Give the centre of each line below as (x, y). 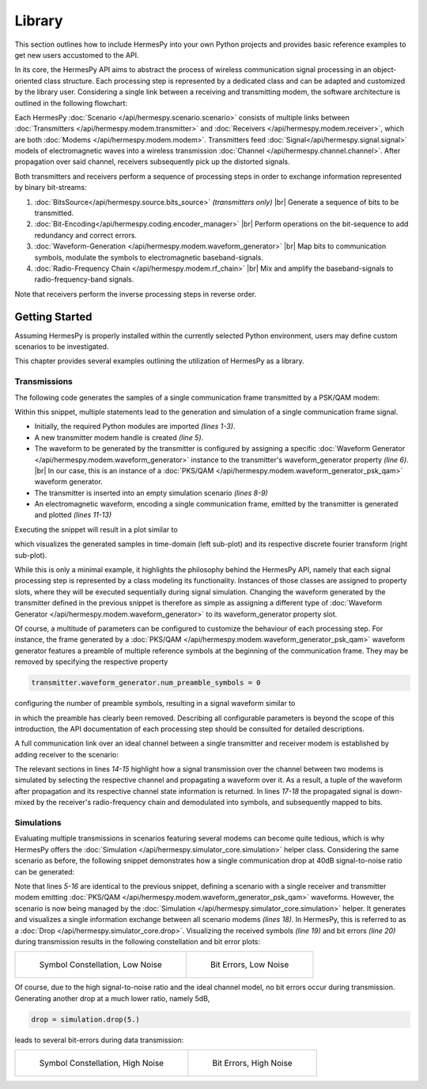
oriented (28, 81)
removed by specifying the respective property (91, 662)
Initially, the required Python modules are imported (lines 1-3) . (135, 427)
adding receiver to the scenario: (66, 754)
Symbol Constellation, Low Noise (100, 965)
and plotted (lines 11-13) (73, 515)
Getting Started (53, 317)
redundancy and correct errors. (86, 235)
